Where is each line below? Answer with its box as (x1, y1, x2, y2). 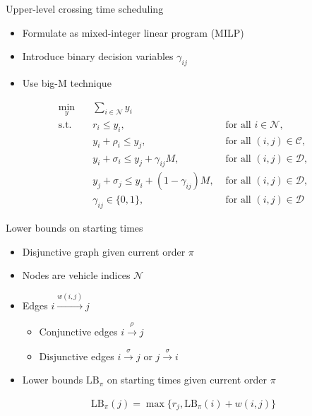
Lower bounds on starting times (6, 220, 143, 235)
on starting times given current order (107, 372, 267, 387)
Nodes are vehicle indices (22, 268, 131, 283)
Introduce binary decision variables (22, 49, 174, 64)
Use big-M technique (22, 75, 112, 90)
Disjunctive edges (39, 348, 114, 363)
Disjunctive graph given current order (22, 244, 186, 258)
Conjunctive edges (39, 324, 118, 339)
